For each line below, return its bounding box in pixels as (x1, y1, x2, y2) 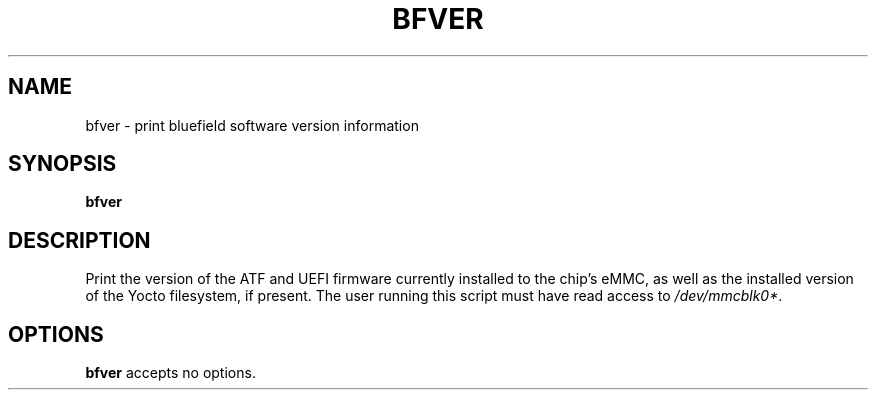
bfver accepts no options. (85, 364, 256, 382)
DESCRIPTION (8, 227, 151, 253)
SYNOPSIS (8, 151, 117, 177)
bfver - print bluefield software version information (85, 116, 419, 134)
